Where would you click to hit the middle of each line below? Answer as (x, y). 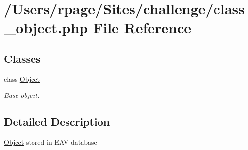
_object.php (46, 28)
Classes (22, 58)
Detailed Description (57, 122)
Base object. (22, 95)
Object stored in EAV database (50, 142)
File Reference (142, 28)
